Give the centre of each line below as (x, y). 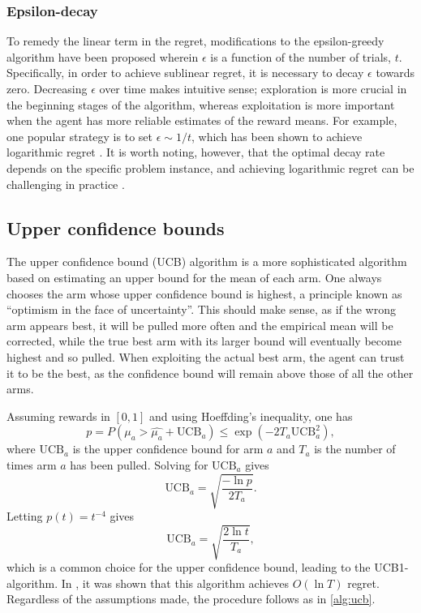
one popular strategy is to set (79, 136)
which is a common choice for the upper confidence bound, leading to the (189, 567)
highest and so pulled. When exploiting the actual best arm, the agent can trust (206, 356)
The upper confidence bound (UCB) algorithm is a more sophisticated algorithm (207, 261)
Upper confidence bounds (116, 227)
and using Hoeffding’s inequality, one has (251, 416)
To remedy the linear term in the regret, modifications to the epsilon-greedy (195, 41)
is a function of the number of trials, (301, 56)
